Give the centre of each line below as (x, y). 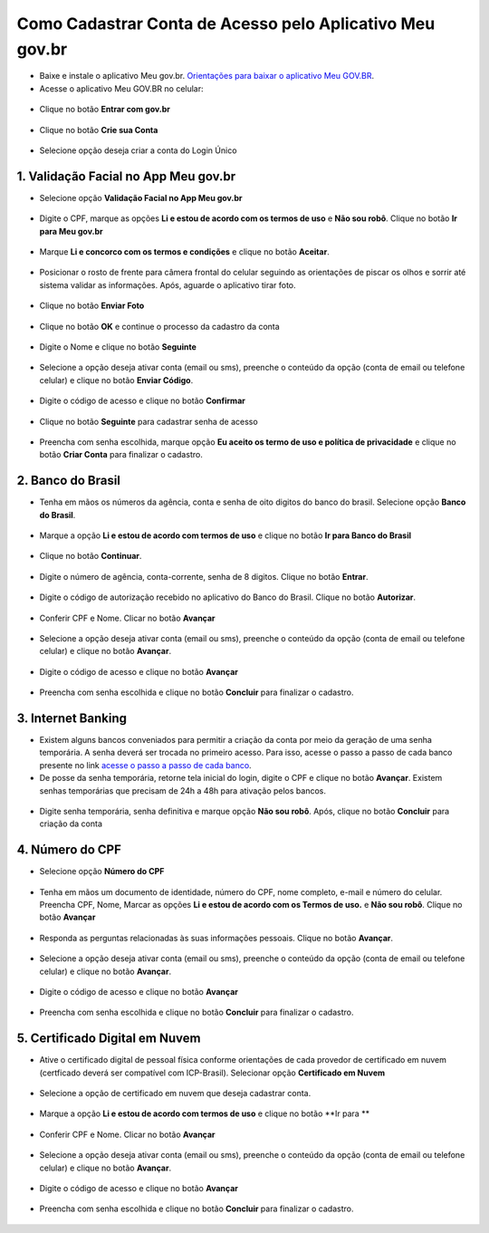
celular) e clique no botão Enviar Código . (116, 380)
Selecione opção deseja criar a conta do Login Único (138, 150)
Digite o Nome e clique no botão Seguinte (118, 347)
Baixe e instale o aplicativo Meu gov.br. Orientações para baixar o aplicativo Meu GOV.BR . (207, 76)
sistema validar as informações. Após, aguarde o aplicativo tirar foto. (168, 284)
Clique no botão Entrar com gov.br (105, 110)
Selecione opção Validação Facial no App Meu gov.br (141, 197)
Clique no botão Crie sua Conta (99, 130)
